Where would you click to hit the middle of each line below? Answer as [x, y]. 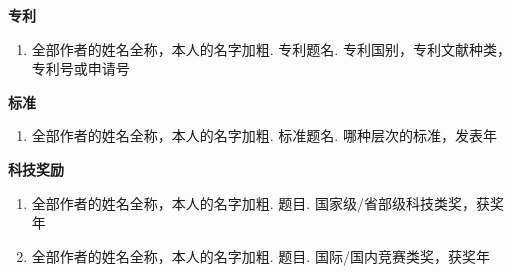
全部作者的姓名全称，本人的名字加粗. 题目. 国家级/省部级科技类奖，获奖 [267, 202]
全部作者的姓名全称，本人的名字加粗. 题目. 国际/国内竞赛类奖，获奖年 [260, 255]
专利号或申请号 [80, 68]
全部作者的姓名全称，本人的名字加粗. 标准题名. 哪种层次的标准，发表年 [264, 135]
